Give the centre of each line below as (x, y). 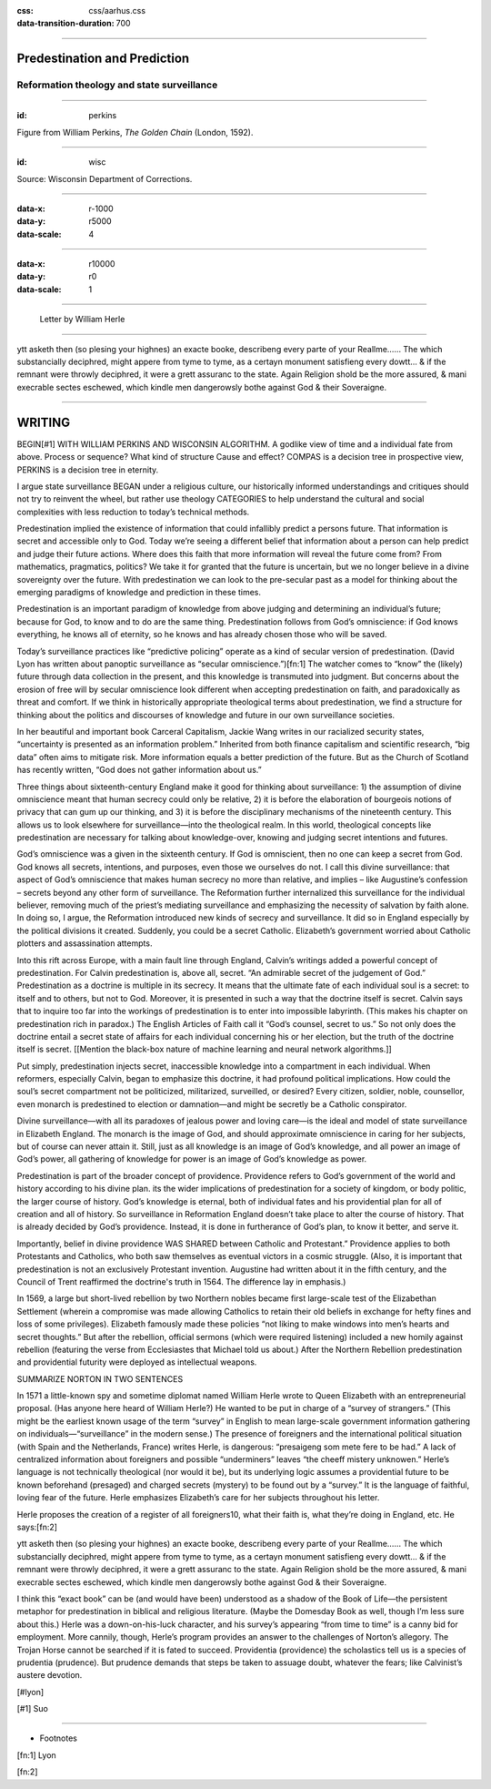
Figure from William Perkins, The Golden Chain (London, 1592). (135, 132)
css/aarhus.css (117, 10)
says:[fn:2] (37, 1527)
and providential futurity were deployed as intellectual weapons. (137, 1362)
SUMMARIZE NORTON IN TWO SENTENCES (100, 1378)
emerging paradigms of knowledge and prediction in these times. (139, 593)
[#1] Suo (33, 1709)
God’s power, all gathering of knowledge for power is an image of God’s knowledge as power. (192, 1159)
